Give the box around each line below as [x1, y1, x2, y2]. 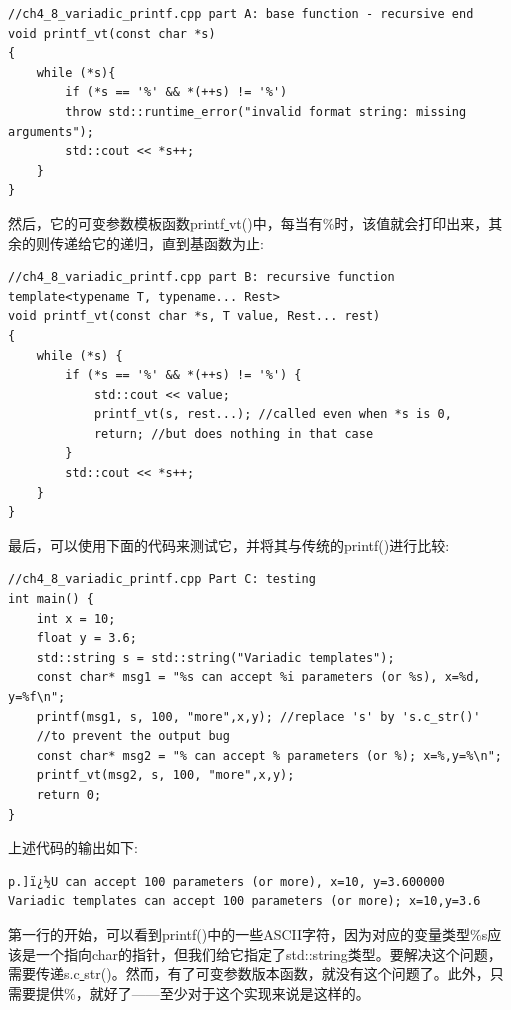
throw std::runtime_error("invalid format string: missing [65, 104, 467, 119]
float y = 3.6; [36, 631, 137, 646]
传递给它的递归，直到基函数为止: [49, 232, 264, 253]
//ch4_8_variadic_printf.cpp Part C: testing [8, 572, 316, 587]
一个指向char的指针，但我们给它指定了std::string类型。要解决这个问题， [35, 943, 502, 964]
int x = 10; [36, 611, 116, 626]
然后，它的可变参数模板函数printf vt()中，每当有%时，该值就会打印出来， [8, 212, 489, 233]
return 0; [36, 787, 102, 802]
